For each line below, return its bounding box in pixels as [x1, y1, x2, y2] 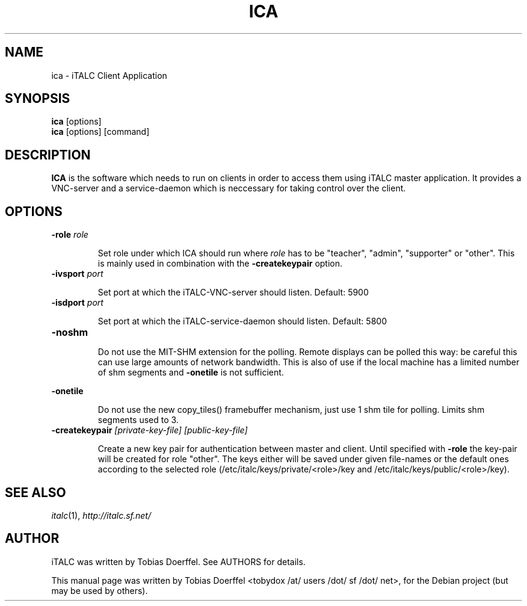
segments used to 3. [97, 415, 179, 425]
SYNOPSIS [5, 91, 70, 107]
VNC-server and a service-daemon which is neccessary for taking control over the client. [51, 183, 406, 194]
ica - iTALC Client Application [51, 70, 167, 81]
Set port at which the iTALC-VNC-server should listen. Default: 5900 [97, 287, 369, 298]
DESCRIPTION [5, 147, 91, 162]
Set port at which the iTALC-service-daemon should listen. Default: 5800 [97, 316, 387, 327]
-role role [51, 229, 88, 240]
